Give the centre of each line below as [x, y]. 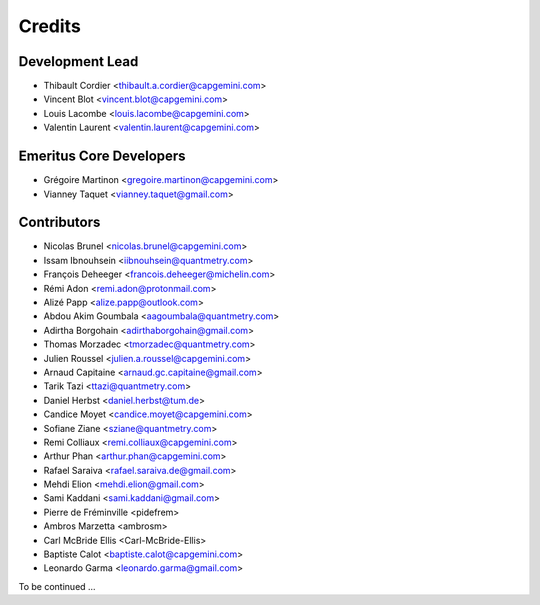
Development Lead [78, 61]
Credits [50, 26]
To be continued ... [57, 586]
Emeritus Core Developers [102, 156]
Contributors [59, 222]
